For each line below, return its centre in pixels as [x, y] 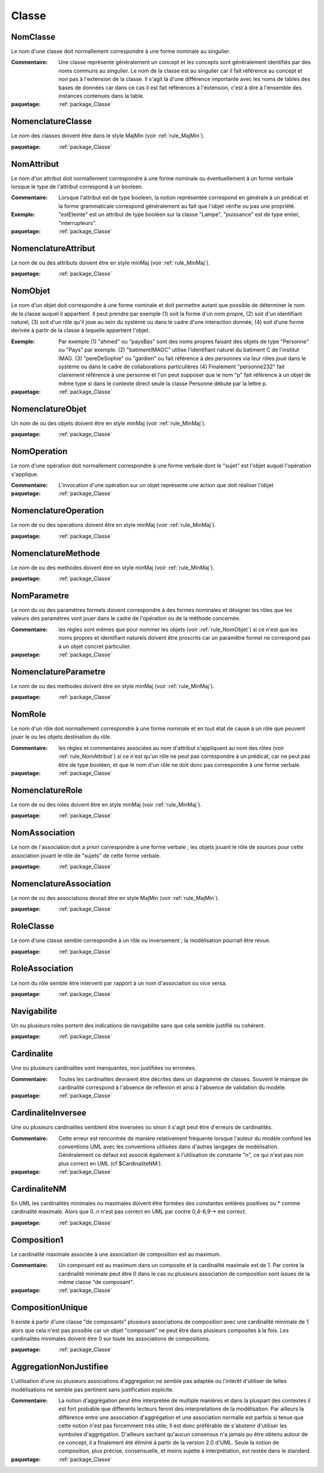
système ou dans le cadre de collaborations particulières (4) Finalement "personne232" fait [172, 367]
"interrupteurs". [78, 223]
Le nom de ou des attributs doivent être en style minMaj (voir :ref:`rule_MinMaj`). [110, 262]
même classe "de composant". [96, 1282]
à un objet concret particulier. [95, 646]
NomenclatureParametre [58, 672]
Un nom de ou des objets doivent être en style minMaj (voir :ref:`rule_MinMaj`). [109, 423]
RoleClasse [33, 926]
